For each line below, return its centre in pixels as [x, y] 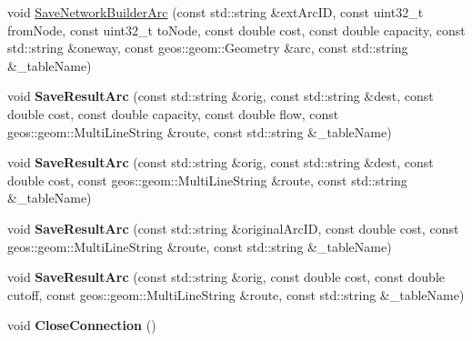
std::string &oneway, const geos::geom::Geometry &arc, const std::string [208, 48]
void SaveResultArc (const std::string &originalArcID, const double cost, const [233, 228]
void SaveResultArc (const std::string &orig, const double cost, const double [226, 277]
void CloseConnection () [82, 325]
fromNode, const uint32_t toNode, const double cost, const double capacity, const [236, 30]
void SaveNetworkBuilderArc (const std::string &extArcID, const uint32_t [216, 12]
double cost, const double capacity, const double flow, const [173, 113]
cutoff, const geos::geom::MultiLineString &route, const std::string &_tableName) [236, 294]
